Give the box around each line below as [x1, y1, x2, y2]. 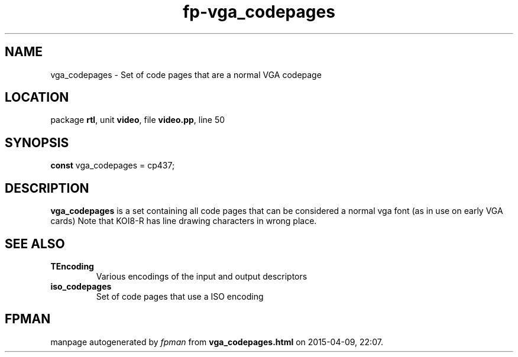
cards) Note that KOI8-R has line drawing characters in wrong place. [50, 216, 317, 226]
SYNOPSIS [5, 135, 69, 150]
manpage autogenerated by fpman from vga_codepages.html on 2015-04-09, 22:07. [50, 336, 383, 347]
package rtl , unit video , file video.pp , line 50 [50, 115, 225, 125]
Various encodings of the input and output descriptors [96, 271, 307, 281]
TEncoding [50, 261, 94, 271]
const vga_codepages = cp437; [50, 160, 175, 171]
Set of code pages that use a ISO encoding [96, 291, 264, 301]
